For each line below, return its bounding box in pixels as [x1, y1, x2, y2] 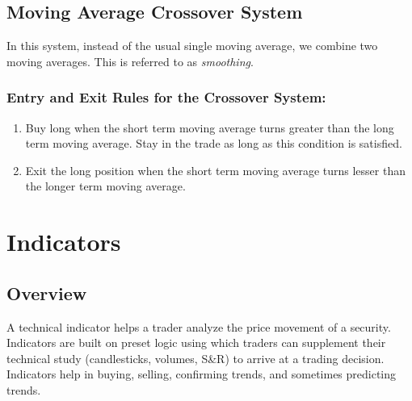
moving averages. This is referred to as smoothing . [6, 52, 254, 69]
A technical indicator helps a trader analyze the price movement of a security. [6, 318, 391, 335]
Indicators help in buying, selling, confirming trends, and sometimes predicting [6, 365, 397, 382]
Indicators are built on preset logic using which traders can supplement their [6, 334, 386, 351]
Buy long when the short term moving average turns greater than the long [25, 119, 394, 136]
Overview [6, 280, 87, 305]
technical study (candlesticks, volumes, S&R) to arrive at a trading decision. [6, 349, 385, 366]
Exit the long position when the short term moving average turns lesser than [25, 161, 406, 178]
